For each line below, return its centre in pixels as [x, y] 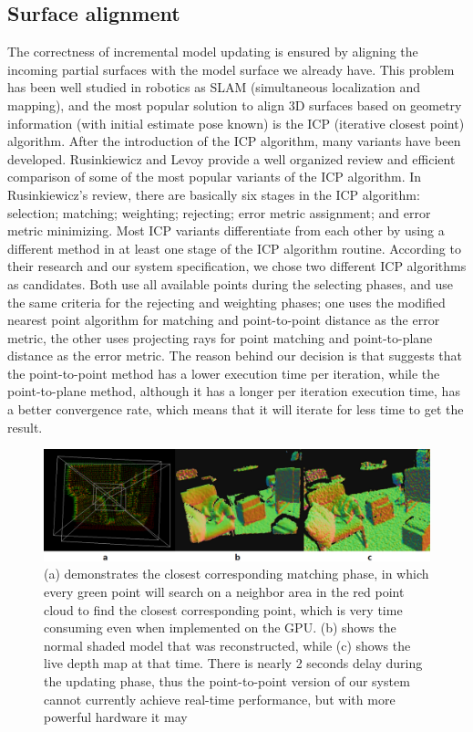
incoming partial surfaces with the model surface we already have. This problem [231, 69]
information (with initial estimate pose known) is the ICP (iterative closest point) [236, 123]
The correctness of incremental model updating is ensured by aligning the [213, 52]
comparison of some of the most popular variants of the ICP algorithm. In [215, 177]
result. [25, 427]
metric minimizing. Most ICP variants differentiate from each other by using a [226, 230]
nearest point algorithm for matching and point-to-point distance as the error [224, 320]
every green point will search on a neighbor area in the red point [224, 592]
